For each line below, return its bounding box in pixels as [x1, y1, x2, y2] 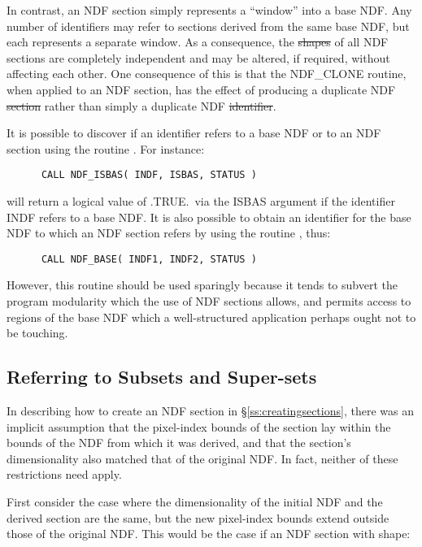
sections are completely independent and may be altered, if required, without [7, 49, 390, 66]
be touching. [7, 324, 68, 341]
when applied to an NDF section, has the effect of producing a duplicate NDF [7, 80, 396, 98]
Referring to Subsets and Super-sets [7, 364, 317, 389]
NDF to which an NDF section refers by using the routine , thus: [7, 224, 331, 241]
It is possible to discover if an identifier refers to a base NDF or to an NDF [7, 124, 381, 141]
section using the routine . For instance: [7, 140, 205, 157]
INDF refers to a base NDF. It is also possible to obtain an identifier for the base [7, 208, 411, 225]
